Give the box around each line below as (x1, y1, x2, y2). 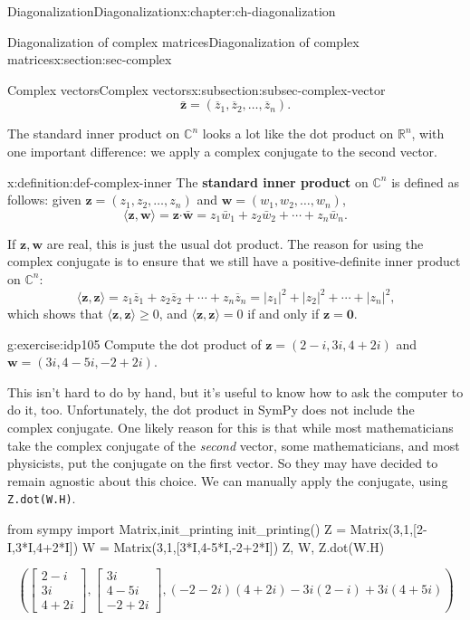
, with (411, 124, 445, 143)
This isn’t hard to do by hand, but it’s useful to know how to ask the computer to (7, 382, 464, 401)
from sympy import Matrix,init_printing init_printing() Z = (7, 520, 347, 539)
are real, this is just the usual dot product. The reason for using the (46, 234, 424, 253)
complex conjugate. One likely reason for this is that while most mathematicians (7, 418, 454, 436)
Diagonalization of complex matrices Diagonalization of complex (7, 32, 360, 51)
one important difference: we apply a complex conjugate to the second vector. (7, 141, 437, 160)
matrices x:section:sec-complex (7, 50, 172, 69)
